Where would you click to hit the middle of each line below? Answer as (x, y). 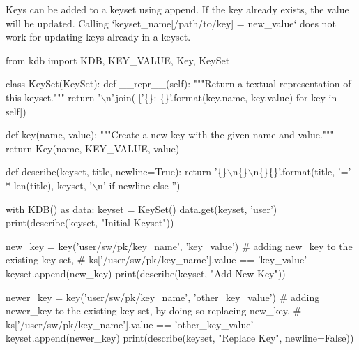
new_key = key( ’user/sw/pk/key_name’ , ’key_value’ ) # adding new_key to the (179, 246)
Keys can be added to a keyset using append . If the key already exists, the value (177, 9)
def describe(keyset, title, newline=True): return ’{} (116, 172)
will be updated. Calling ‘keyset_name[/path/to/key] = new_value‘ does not (171, 23)
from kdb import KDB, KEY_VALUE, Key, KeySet (118, 60)
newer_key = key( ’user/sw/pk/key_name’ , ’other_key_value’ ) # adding (163, 297)
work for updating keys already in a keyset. (98, 37)
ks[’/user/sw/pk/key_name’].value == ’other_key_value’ (130, 324)
